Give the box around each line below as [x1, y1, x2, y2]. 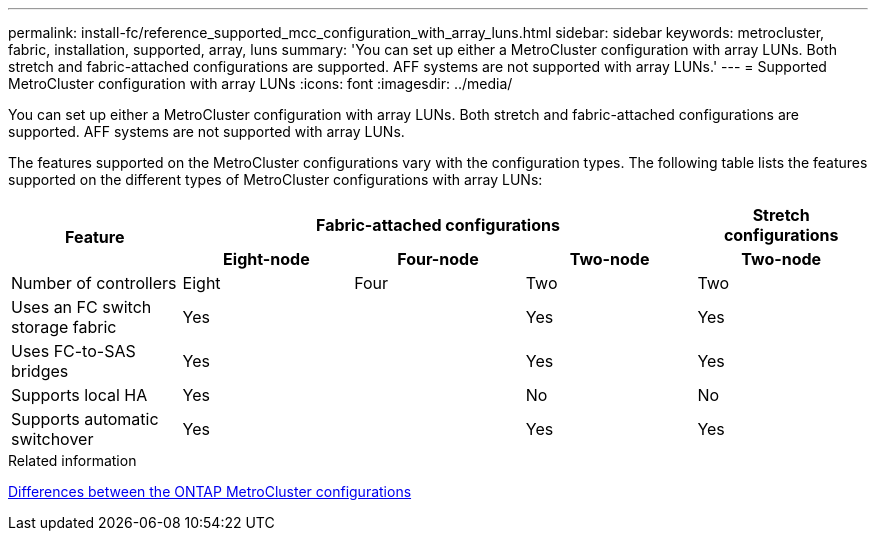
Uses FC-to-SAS [11, 341, 136, 361]
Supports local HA [11, 385, 148, 405]
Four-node [397, 249, 479, 269]
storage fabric [11, 317, 117, 337]
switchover [11, 429, 94, 449]
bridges [11, 361, 69, 381]
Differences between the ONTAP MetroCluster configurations [8, 483, 412, 500]
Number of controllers [11, 273, 177, 293]
